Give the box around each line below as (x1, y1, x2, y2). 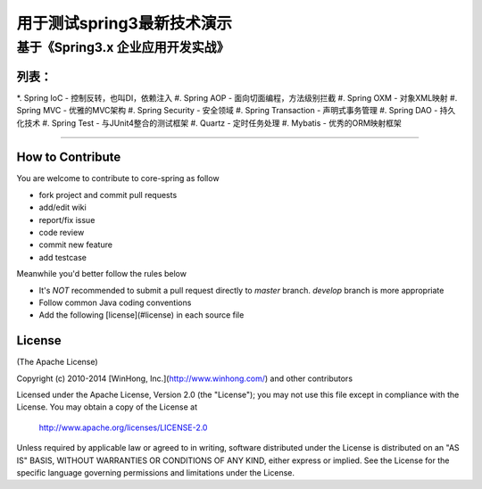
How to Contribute (16, 150, 121, 165)
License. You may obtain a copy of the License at (16, 402, 198, 412)
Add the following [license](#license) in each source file (38, 310, 245, 320)
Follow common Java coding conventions (38, 297, 192, 308)
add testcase (38, 252, 87, 262)
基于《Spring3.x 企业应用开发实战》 (16, 39, 229, 55)
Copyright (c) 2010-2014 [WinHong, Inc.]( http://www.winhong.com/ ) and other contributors (16, 373, 353, 384)
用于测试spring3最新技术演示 (16, 13, 232, 33)
